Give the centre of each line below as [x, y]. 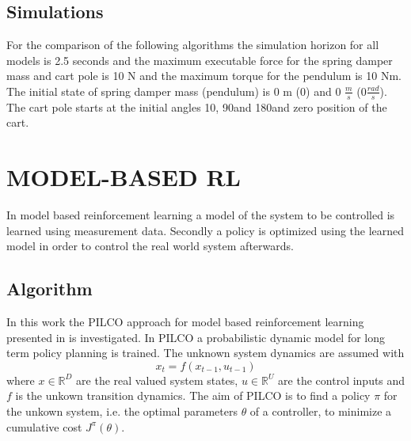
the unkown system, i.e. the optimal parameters [122, 411]
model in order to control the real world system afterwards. [150, 246]
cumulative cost [44, 426]
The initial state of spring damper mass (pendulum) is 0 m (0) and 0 [174, 91]
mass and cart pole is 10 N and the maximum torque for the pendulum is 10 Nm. [204, 76]
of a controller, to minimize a [321, 411]
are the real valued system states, [157, 380]
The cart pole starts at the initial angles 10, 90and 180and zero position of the [197, 106]
